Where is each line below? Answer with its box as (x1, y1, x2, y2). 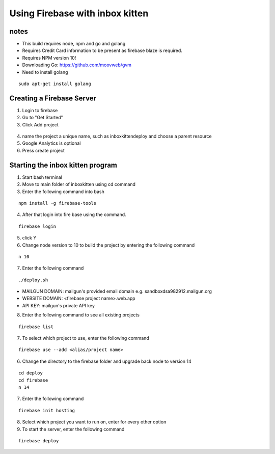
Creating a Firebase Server (9, 94, 97, 102)
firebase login (18, 223, 57, 229)
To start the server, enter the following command (22, 426, 125, 432)
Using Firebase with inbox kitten (9, 8, 149, 19)
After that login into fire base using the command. (22, 211, 127, 218)
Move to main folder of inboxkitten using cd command (22, 181, 136, 188)
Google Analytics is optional (22, 140, 81, 146)
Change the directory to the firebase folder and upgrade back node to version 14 (22, 358, 191, 364)
